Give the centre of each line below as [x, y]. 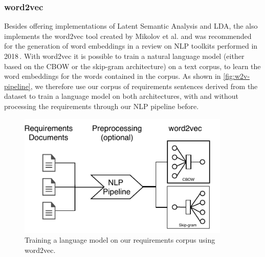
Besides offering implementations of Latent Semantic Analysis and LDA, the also [131, 26]
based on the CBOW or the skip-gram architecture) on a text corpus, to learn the [132, 66]
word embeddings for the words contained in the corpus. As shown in [113, 76]
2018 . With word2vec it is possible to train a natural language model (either [124, 56]
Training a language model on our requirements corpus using [120, 240]
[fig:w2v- [237, 76]
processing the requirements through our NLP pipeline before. [102, 106]
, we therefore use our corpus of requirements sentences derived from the [144, 86]
